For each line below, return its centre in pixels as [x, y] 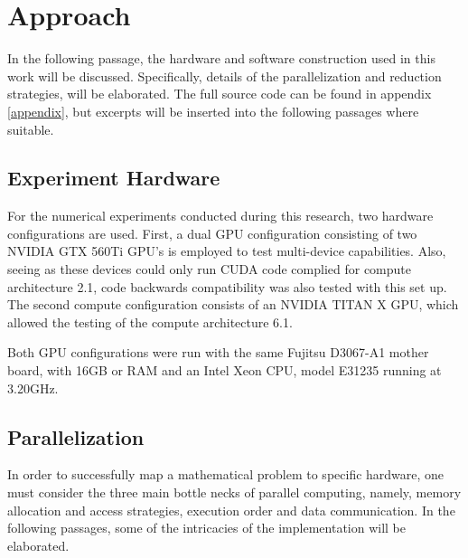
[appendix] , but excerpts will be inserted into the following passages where [213, 111]
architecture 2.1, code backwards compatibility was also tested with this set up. [227, 286]
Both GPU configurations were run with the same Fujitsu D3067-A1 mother [218, 352]
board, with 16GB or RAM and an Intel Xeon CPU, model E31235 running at [225, 370]
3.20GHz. [33, 388]
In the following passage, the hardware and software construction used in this [221, 58]
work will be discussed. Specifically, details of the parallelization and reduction [225, 76]
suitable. [31, 129]
